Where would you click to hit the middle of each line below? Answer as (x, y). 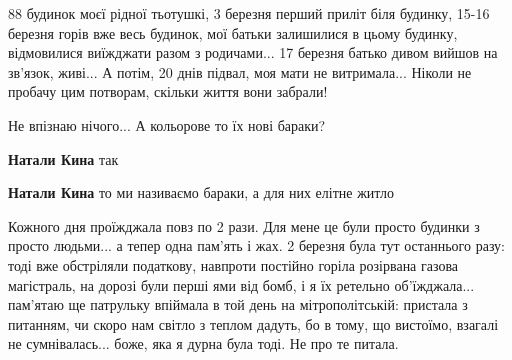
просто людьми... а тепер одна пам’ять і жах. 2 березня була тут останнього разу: (257, 245)
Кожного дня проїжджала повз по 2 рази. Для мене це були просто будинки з (244, 225)
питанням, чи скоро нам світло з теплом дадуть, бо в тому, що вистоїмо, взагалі (253, 323)
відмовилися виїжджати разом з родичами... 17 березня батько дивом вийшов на (253, 52)
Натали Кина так (63, 158)
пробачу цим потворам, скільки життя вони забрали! (168, 91)
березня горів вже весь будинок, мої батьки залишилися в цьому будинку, (233, 32)
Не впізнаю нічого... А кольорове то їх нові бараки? (167, 124)
